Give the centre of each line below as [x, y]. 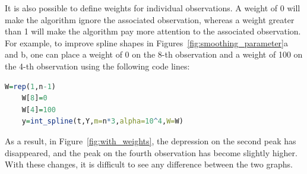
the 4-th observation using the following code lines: [97, 66]
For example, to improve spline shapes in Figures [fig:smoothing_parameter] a [147, 42]
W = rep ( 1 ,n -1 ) [30, 86]
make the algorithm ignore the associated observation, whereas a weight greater [150, 19]
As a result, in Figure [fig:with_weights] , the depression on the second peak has [151, 140]
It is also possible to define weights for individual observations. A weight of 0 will [153, 8]
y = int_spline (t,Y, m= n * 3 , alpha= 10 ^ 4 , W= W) [102, 121]
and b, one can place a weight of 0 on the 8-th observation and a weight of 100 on [154, 54]
